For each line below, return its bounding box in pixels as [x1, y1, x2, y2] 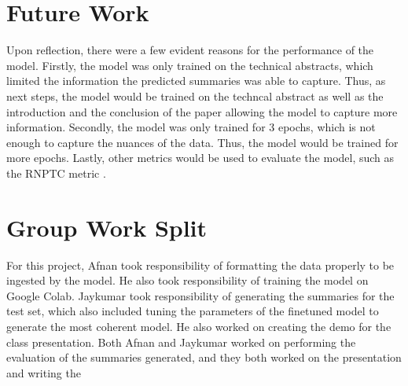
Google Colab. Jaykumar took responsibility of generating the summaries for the [6, 287, 395, 303]
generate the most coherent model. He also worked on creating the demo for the [6, 318, 391, 334]
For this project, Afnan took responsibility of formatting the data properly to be [6, 256, 395, 273]
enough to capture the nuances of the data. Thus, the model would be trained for [6, 134, 399, 150]
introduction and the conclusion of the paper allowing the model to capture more [6, 103, 398, 119]
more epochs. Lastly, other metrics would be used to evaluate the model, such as [6, 149, 395, 166]
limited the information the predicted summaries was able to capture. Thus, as [6, 72, 386, 89]
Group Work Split [6, 211, 208, 243]
